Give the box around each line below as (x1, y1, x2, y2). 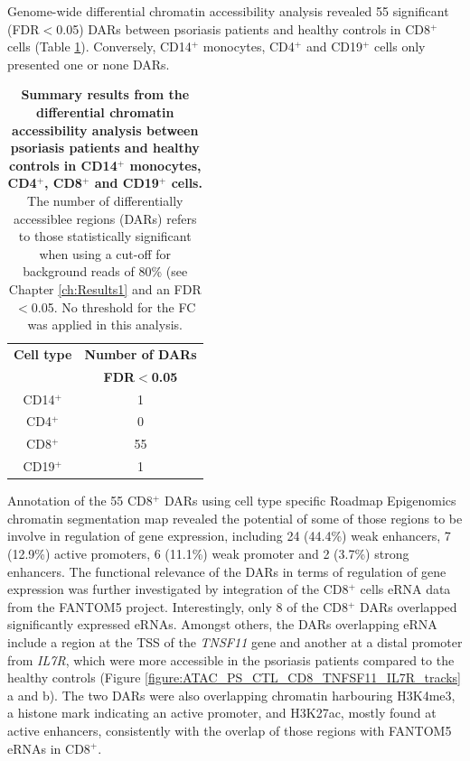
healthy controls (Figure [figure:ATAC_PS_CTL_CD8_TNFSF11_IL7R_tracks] (7, 668, 462, 687)
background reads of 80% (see (23, 262, 188, 281)
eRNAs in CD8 (7, 738, 90, 757)
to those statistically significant (18, 227, 192, 246)
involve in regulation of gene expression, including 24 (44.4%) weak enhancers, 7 (7, 526, 451, 545)
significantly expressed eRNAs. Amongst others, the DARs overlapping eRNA (7, 615, 437, 634)
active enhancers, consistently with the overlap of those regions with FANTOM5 (7, 720, 452, 739)
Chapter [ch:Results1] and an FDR (8, 279, 202, 298)
